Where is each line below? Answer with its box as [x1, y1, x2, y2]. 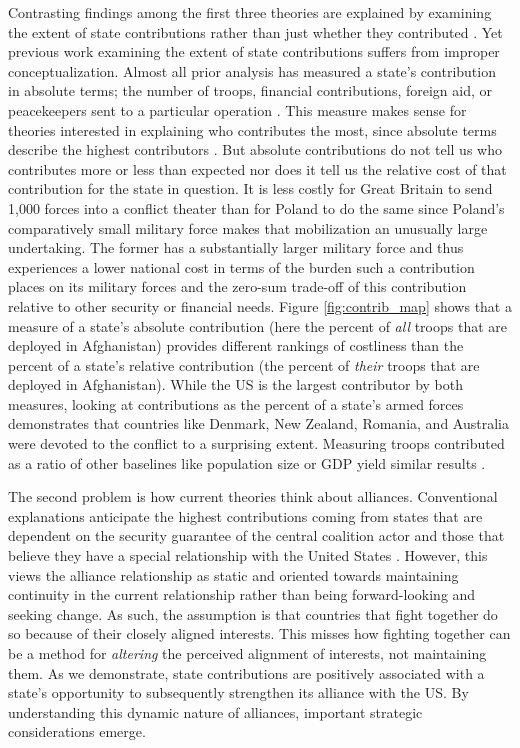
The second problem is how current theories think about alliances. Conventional [8, 486, 498, 507]
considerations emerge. [8, 721, 146, 742]
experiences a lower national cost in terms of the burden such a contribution [8, 256, 475, 277]
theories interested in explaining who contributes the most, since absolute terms [8, 119, 497, 140]
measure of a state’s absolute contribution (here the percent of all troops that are [8, 315, 508, 336]
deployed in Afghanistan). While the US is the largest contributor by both [8, 374, 464, 395]
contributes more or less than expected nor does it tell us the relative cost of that [8, 158, 507, 179]
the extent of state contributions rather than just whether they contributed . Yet [8, 21, 503, 42]
